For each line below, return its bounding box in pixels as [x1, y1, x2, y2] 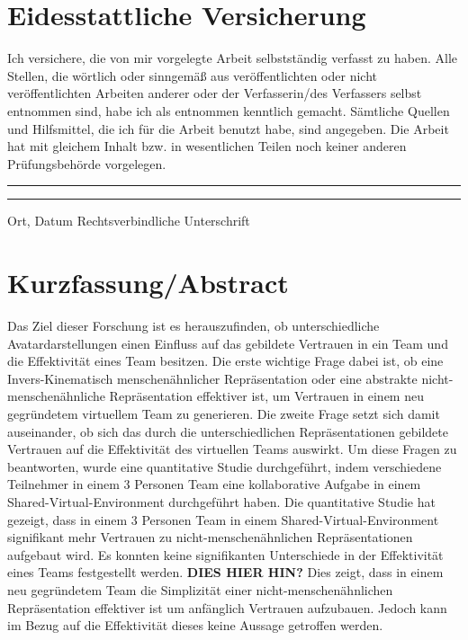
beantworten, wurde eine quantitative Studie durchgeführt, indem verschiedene [7, 457, 442, 476]
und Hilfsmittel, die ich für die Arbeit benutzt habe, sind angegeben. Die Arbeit [7, 119, 449, 138]
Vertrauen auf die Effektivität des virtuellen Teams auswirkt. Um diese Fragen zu [7, 440, 457, 458]
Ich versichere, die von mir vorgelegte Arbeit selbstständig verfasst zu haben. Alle [7, 49, 457, 67]
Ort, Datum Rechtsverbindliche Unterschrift [7, 211, 250, 230]
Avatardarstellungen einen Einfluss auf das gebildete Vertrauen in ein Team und [7, 333, 448, 352]
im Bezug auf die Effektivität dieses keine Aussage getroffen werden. [7, 616, 383, 635]
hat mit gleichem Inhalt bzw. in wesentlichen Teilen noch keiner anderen [7, 137, 407, 156]
